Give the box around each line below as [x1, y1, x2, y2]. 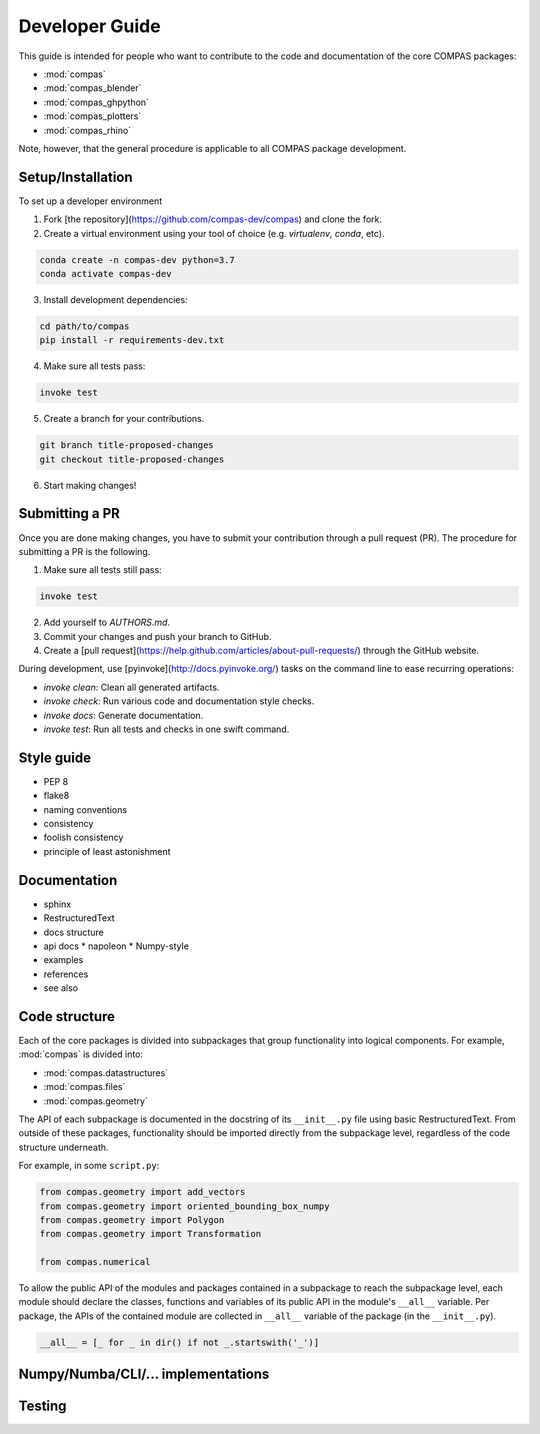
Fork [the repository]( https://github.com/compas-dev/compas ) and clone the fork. [43, 213, 383, 225]
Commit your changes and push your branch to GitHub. [43, 630, 272, 642]
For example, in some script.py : [18, 1160, 160, 1172]
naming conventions [43, 803, 128, 815]
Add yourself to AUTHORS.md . [43, 616, 170, 629]
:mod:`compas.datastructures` [43, 1066, 169, 1079]
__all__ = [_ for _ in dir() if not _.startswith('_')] [39, 1336, 320, 1348]
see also [43, 982, 79, 994]
